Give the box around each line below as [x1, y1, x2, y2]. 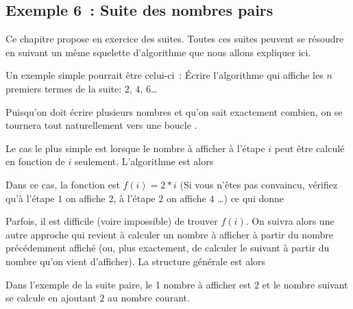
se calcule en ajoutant [5, 291, 97, 305]
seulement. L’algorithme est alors [74, 154, 214, 169]
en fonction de [5, 154, 65, 169]
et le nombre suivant [262, 277, 348, 291]
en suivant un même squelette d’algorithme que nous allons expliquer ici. [5, 45, 311, 59]
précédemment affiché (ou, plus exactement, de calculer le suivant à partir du [5, 240, 330, 255]
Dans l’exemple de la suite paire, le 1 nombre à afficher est [5, 277, 252, 291]
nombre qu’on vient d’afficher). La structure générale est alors [5, 254, 266, 268]
